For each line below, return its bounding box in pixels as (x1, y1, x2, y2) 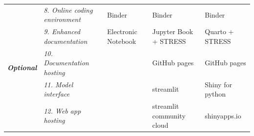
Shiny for (205, 79, 232, 89)
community (152, 110, 186, 120)
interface (43, 89, 70, 99)
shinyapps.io (205, 110, 241, 120)
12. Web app (43, 105, 81, 116)
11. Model (43, 79, 73, 89)
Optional (7, 62, 37, 73)
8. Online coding (43, 4, 93, 15)
